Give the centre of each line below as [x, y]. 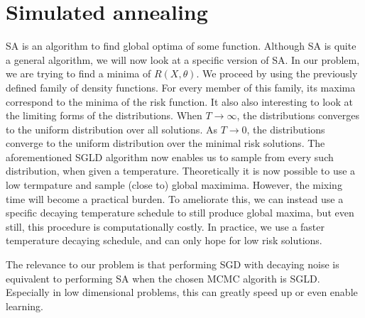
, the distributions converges [298, 115]
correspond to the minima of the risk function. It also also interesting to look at [179, 101]
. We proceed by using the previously [277, 73]
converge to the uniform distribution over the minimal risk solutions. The [165, 143]
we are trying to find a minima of [78, 73]
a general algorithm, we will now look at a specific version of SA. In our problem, [183, 59]
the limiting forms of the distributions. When [104, 115]
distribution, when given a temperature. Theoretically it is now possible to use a [181, 171]
